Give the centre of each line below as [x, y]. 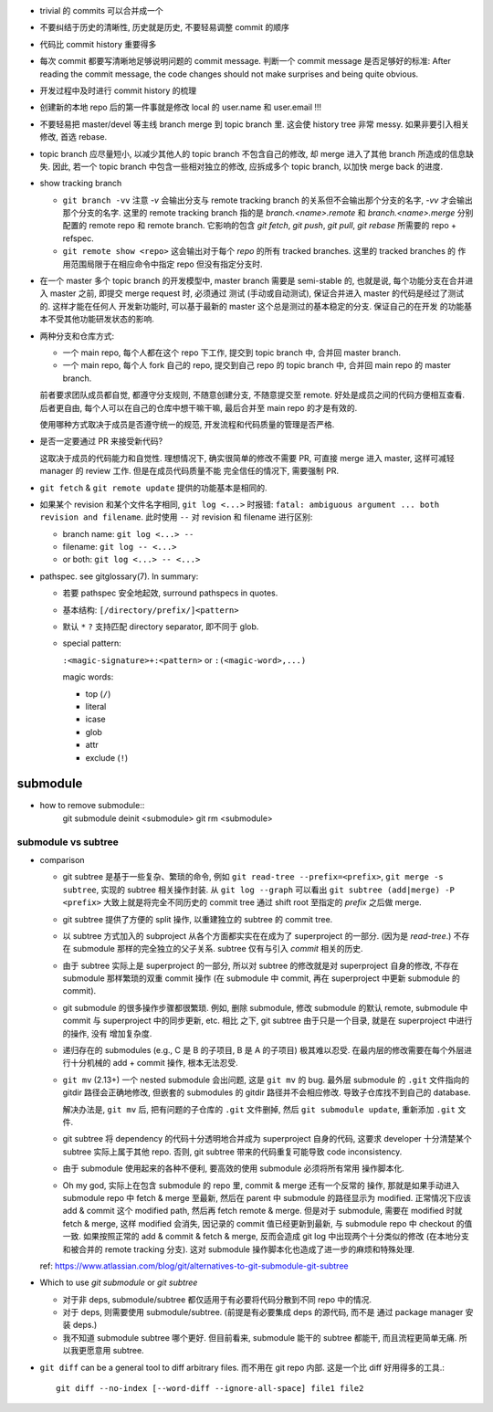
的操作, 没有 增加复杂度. [107, 1033]
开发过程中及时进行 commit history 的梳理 [118, 90]
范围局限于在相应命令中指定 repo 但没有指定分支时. [167, 264]
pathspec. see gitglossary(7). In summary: [119, 576]
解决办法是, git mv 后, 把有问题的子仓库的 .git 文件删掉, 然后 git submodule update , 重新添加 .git [259, 1109]
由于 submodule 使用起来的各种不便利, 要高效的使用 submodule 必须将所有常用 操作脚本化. [234, 1168]
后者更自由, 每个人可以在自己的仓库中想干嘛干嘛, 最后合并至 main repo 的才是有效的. [199, 407]
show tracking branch [81, 184]
